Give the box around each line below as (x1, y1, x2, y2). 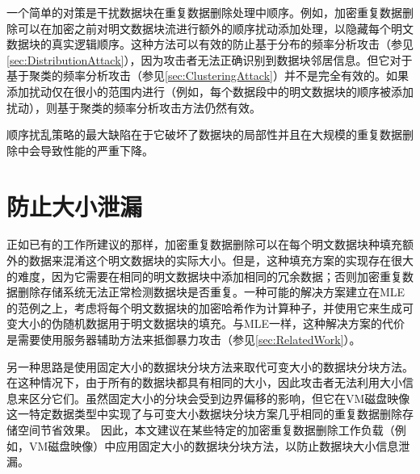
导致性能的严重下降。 (40, 141, 153, 158)
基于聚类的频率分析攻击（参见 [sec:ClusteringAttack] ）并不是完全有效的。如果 (6, 67, 409, 84)
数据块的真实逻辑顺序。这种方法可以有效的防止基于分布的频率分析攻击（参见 (6, 36, 414, 52)
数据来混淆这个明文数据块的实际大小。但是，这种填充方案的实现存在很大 (28, 252, 414, 269)
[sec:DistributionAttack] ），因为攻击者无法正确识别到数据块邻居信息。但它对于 (6, 51, 413, 68)
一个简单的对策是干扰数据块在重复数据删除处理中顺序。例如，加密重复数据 (6, 4, 402, 20)
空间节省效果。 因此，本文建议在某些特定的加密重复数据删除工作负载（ (17, 422, 395, 438)
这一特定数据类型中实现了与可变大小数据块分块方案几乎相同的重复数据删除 (6, 405, 402, 422)
